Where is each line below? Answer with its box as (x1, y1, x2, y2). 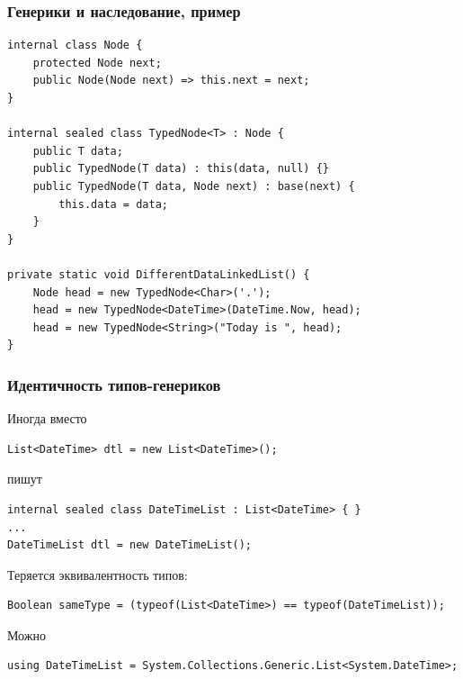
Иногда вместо (7, 409, 87, 428)
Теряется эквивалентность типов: (7, 565, 188, 584)
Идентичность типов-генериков (7, 373, 221, 395)
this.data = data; (58, 197, 168, 211)
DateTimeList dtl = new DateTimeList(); (7, 539, 253, 552)
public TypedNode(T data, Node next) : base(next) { (32, 179, 355, 193)
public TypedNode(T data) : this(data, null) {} (32, 162, 329, 176)
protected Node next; (32, 56, 162, 69)
